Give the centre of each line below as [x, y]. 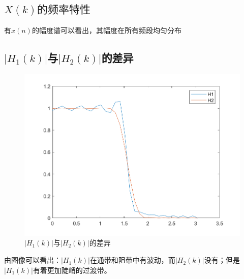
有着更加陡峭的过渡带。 [72, 270]
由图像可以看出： [33, 260]
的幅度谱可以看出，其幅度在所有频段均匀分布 [106, 30]
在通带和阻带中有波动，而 [132, 260]
